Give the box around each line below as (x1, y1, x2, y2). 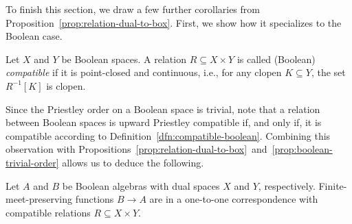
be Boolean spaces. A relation (61, 51, 186, 66)
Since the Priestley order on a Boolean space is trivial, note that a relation (5, 101, 320, 116)
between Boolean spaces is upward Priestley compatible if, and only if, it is (5, 115, 322, 129)
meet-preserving (5, 192, 72, 206)
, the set (311, 65, 346, 79)
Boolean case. (5, 29, 63, 43)
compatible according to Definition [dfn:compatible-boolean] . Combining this (5, 128, 331, 142)
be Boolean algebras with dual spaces (62, 178, 220, 192)
